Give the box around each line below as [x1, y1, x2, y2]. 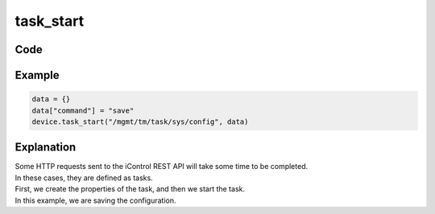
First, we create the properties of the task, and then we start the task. [14, 184, 246, 194]
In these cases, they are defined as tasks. [14, 173, 153, 183]
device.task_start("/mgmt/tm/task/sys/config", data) [31, 117, 249, 126]
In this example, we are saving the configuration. [14, 195, 176, 205]
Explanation [14, 141, 77, 154]
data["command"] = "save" [31, 105, 135, 115]
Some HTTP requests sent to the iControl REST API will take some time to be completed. [14, 162, 309, 171]
